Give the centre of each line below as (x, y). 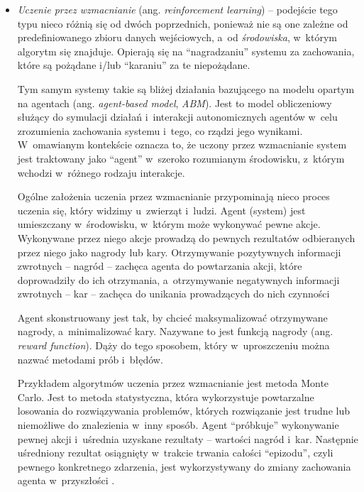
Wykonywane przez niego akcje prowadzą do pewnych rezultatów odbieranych (186, 237)
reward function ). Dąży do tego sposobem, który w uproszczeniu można (173, 345)
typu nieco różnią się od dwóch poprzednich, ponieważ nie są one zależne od (183, 23)
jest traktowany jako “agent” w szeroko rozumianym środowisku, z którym (181, 158)
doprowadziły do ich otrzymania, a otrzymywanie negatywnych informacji (178, 279)
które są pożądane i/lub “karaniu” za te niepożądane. (134, 65)
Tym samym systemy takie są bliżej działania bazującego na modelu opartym (186, 88)
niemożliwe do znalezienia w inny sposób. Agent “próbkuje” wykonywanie (178, 425)
